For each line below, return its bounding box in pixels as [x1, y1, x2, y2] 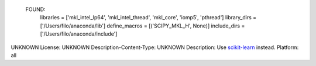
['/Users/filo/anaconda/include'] [40, 30, 118, 37]
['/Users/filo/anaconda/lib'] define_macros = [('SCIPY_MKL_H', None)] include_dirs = [40, 22, 245, 29]
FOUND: [25, 6, 46, 13]
